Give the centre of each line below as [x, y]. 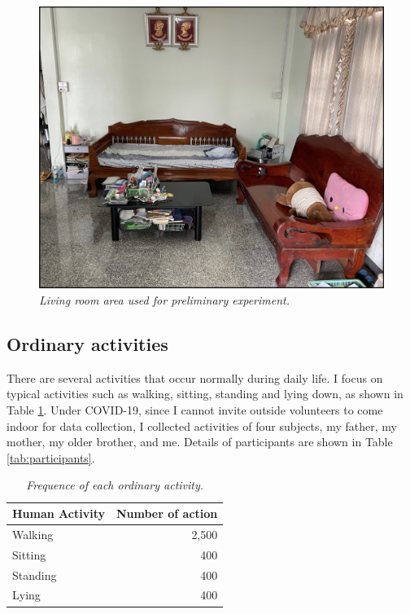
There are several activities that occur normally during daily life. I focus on [195, 377]
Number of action [167, 513]
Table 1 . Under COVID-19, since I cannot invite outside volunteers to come [195, 410]
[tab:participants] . [51, 457]
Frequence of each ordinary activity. [115, 485]
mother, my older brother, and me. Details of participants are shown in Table [200, 442]
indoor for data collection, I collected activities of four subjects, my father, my [202, 425]
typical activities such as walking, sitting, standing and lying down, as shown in [205, 394]
